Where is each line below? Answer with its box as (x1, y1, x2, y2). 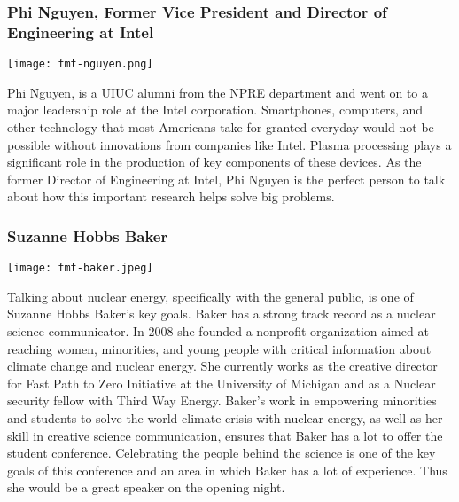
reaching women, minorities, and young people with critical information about (7, 339, 432, 357)
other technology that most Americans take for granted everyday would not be (7, 117, 434, 136)
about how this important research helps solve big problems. (7, 187, 335, 206)
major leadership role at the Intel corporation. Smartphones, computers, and (7, 100, 424, 119)
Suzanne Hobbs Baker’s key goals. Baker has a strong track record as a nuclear (7, 304, 436, 323)
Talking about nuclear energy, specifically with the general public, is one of (7, 286, 414, 305)
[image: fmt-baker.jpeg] (7, 262, 153, 275)
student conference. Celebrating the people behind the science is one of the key (7, 443, 436, 462)
